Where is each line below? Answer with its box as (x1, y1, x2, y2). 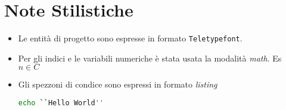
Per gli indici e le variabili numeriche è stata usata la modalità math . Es (18, 51, 282, 64)
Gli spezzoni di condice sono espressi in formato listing (18, 78, 217, 90)
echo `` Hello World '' (18, 98, 104, 107)
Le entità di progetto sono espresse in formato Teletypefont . (18, 32, 243, 44)
